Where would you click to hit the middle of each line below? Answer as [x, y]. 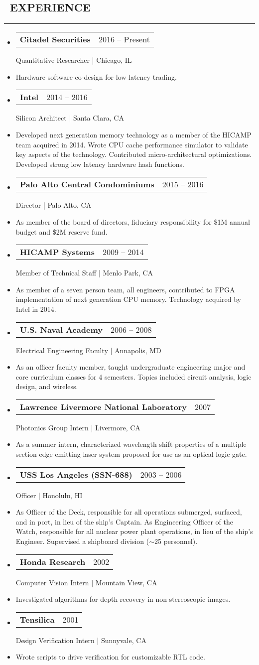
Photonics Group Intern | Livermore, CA [78, 427]
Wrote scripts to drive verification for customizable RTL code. [110, 657]
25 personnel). [176, 541]
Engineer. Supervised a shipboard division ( [82, 541]
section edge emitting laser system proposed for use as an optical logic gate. [131, 454]
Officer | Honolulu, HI [49, 495]
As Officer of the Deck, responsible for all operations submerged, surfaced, [129, 512]
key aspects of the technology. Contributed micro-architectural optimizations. [134, 154]
